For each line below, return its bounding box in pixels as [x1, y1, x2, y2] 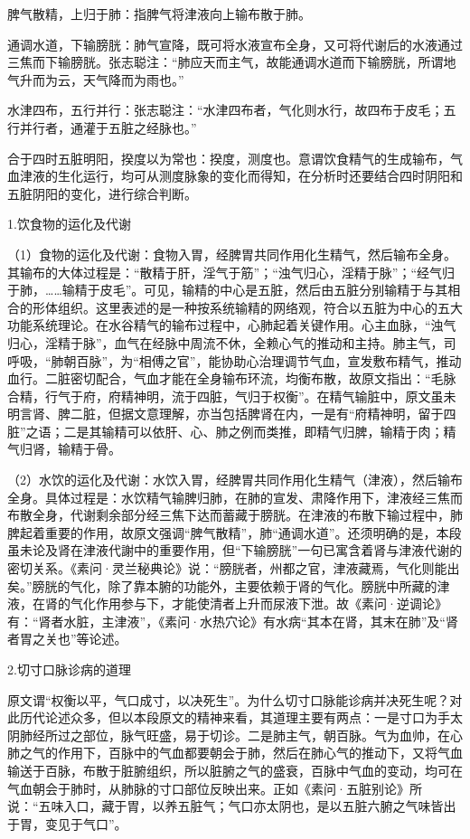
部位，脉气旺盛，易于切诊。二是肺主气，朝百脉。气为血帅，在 [82, 725, 450, 744]
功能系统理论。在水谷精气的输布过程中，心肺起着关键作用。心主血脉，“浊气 [7, 316, 456, 335]
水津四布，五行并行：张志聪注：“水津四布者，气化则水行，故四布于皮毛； [7, 100, 444, 119]
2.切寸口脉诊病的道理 [7, 660, 131, 678]
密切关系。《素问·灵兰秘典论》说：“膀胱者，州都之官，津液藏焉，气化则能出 [7, 559, 460, 578]
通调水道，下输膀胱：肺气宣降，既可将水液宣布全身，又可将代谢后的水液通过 [7, 34, 463, 53]
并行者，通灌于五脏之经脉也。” [19, 118, 197, 137]
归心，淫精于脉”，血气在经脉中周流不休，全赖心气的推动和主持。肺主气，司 [7, 333, 456, 352]
